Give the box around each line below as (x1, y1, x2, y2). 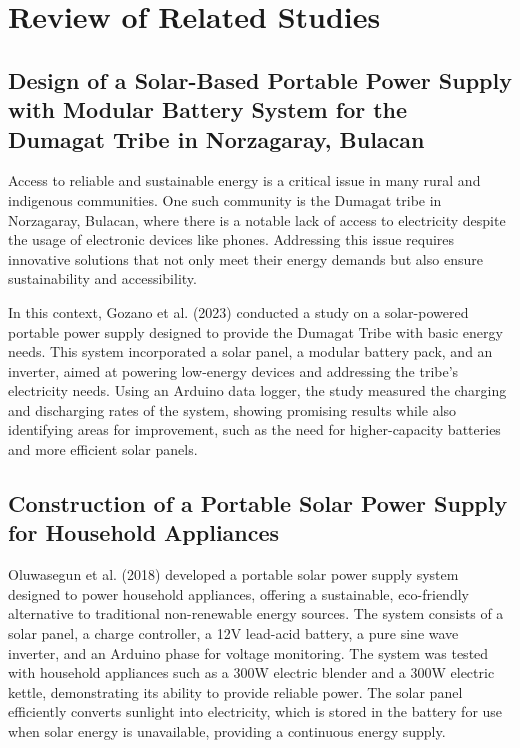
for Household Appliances (8, 517, 280, 548)
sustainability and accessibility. (8, 268, 197, 289)
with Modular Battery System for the (8, 94, 408, 125)
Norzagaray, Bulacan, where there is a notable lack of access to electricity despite (8, 209, 506, 230)
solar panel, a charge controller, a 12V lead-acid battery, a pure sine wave (8, 623, 459, 644)
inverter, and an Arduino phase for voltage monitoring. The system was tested (8, 642, 489, 663)
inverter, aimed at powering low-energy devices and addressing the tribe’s (8, 360, 459, 381)
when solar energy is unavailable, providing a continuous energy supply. (8, 721, 446, 742)
